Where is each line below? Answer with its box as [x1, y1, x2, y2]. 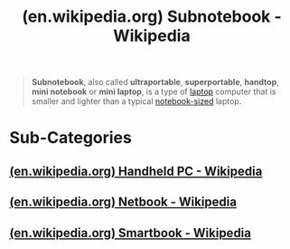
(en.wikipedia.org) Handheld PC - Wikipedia [9, 163, 263, 178]
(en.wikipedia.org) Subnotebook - [22, 6, 282, 27]
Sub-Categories [9, 128, 133, 148]
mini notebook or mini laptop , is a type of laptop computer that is [31, 86, 276, 97]
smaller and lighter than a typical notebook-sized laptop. [31, 96, 242, 107]
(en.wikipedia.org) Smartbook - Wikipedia [9, 225, 251, 241]
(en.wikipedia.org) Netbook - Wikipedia [9, 195, 238, 210]
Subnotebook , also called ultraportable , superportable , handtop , [31, 77, 280, 88]
